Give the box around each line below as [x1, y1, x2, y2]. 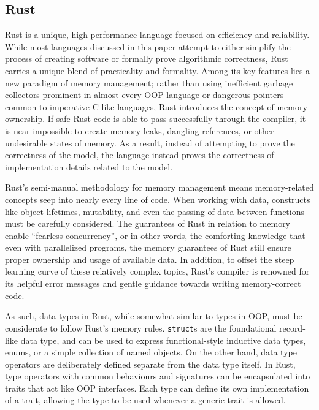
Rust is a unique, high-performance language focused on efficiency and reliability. [5, 28, 310, 41]
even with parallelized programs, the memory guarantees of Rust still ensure [5, 241, 291, 254]
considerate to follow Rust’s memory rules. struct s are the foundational [5, 321, 277, 334]
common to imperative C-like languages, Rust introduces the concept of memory [5, 100, 307, 113]
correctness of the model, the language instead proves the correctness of [5, 148, 274, 161]
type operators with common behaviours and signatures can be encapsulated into [5, 370, 310, 382]
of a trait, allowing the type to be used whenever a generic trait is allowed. [5, 393, 286, 406]
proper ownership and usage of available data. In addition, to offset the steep [5, 252, 294, 265]
